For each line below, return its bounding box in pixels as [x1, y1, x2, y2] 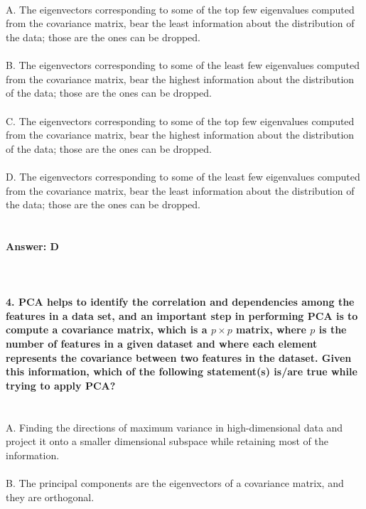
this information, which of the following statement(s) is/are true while [6, 364, 357, 379]
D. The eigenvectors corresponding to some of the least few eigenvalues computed [6, 168, 360, 183]
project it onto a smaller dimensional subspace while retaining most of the [6, 434, 328, 449]
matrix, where [236, 322, 306, 337]
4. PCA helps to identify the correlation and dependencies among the [6, 294, 355, 309]
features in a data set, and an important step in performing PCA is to [6, 308, 358, 323]
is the [318, 322, 347, 337]
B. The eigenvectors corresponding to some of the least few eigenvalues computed [6, 58, 360, 73]
